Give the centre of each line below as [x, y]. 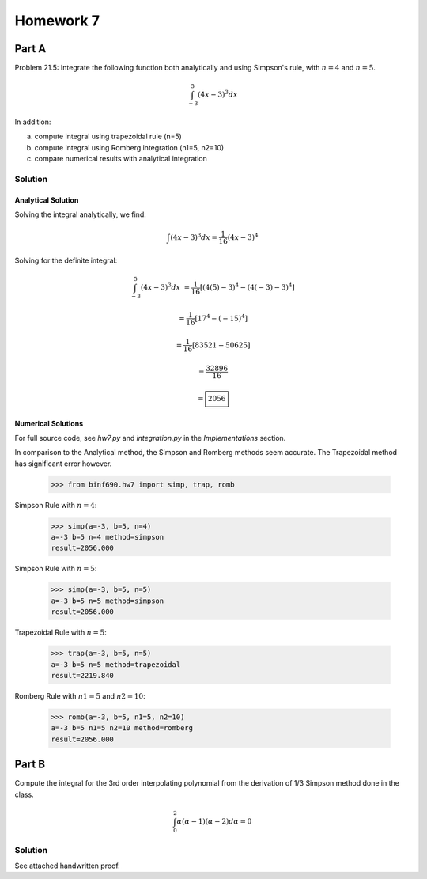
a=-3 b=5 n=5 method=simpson [108, 601]
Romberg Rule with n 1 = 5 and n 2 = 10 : [80, 695]
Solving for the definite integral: [66, 260]
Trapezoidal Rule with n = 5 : [60, 632]
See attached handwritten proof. [67, 866]
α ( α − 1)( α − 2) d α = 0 [214, 821]
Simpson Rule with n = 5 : [56, 569]
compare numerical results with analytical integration [121, 159]
